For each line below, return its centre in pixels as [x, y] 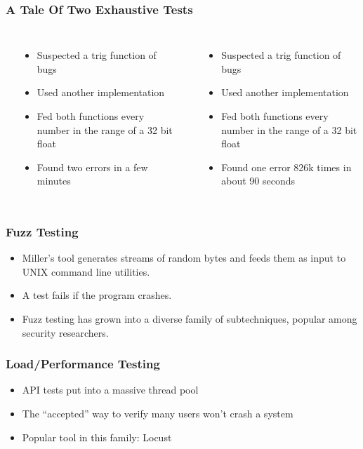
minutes [54, 181]
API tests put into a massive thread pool [110, 390]
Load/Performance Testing [83, 364]
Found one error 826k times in [286, 167]
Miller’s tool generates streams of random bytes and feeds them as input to [184, 258]
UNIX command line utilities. [86, 271]
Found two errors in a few [92, 167]
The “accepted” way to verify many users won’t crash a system [158, 413]
